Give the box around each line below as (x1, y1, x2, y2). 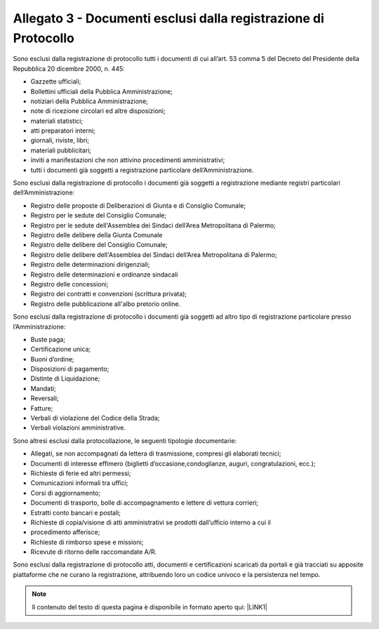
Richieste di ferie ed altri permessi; (30, 469, 131, 477)
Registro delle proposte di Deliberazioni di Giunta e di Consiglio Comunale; (30, 201, 246, 210)
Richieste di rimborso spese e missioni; (30, 538, 144, 546)
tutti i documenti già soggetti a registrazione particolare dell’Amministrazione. (30, 166, 254, 174)
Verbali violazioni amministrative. (30, 423, 126, 432)
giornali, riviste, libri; (30, 136, 90, 145)
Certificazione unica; (30, 345, 91, 354)
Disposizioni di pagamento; (30, 365, 109, 373)
